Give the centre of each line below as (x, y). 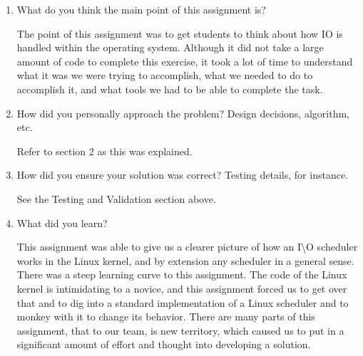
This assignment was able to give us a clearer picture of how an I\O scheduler (187, 247)
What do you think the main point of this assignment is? (141, 9)
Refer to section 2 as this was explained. (104, 151)
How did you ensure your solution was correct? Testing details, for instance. (182, 175)
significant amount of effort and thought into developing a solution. (164, 344)
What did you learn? (62, 222)
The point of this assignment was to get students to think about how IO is (180, 33)
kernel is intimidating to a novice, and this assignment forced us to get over (182, 288)
